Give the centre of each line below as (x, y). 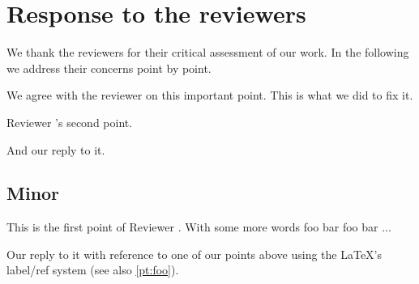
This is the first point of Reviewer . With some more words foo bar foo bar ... (199, 227)
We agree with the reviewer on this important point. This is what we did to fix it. (210, 95)
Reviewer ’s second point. (70, 122)
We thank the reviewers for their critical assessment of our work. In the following (208, 52)
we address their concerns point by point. (109, 68)
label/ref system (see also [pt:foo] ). (93, 270)
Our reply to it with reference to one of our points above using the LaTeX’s (195, 254)
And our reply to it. (56, 149)
